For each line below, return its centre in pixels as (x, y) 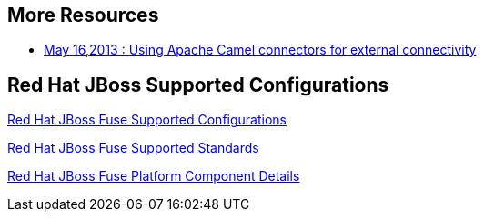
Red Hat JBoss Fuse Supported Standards (133, 148)
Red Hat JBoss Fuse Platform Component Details (154, 176)
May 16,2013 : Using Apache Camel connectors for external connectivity (260, 50)
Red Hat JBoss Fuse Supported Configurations (147, 120)
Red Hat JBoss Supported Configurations (198, 85)
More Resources (83, 15)
